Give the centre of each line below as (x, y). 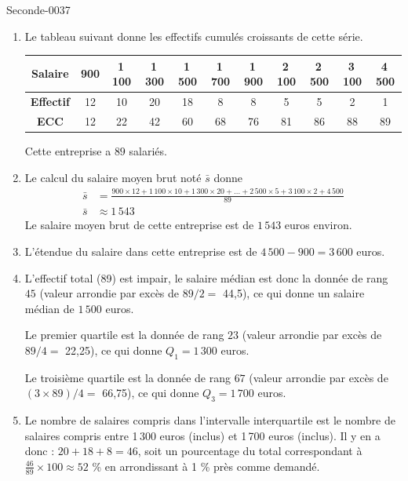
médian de (49, 308)
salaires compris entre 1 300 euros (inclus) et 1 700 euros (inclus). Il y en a (202, 435)
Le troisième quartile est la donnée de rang (127, 377)
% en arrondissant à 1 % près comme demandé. (206, 466)
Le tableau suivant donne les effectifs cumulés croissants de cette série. (194, 36)
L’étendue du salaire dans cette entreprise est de (141, 251)
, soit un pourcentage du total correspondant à (250, 451)
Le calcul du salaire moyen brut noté (113, 177)
